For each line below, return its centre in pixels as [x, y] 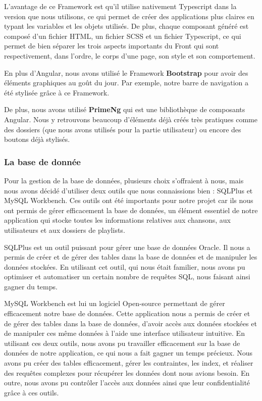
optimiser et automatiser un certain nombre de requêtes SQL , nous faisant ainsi [127, 277]
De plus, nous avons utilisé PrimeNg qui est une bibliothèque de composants [125, 109]
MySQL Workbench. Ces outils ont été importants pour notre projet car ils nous [129, 200]
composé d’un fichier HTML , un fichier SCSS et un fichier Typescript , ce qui [123, 36]
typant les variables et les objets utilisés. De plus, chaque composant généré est [126, 26]
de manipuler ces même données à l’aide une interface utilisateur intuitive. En [124, 333]
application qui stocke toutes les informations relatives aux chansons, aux [118, 220]
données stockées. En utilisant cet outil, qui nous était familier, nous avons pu [125, 266]
